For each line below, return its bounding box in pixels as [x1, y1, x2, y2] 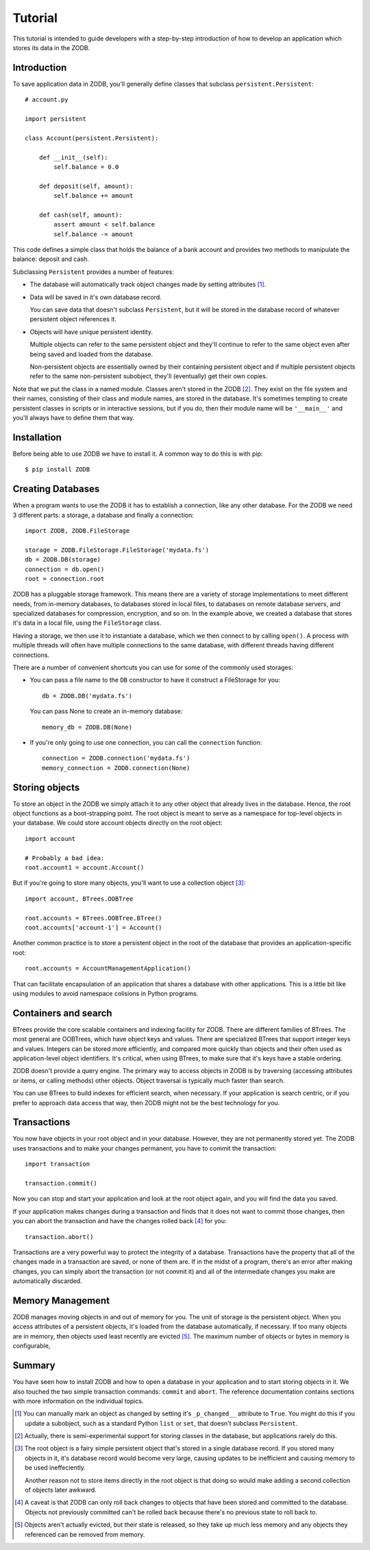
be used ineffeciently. [25, 1464, 86, 1472]
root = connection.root [25, 575, 105, 583]
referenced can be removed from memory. [25, 1530, 145, 1538]
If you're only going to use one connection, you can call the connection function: [29, 738, 262, 746]
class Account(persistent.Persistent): [25, 134, 159, 142]
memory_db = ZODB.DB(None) [42, 723, 133, 731]
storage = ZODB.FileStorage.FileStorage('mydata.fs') [25, 546, 209, 554]
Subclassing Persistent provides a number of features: [12, 268, 174, 276]
